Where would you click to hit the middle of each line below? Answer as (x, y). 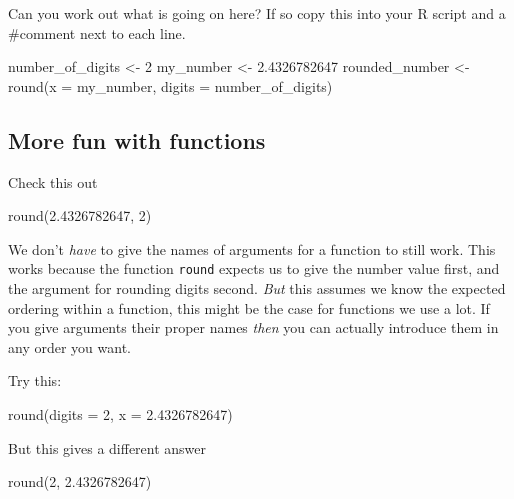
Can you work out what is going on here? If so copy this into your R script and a (257, 13)
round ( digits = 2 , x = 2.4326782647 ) (120, 413)
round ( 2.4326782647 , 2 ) (80, 215)
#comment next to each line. (97, 32)
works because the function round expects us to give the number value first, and (254, 268)
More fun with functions (137, 139)
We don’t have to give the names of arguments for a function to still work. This (252, 248)
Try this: (35, 380)
